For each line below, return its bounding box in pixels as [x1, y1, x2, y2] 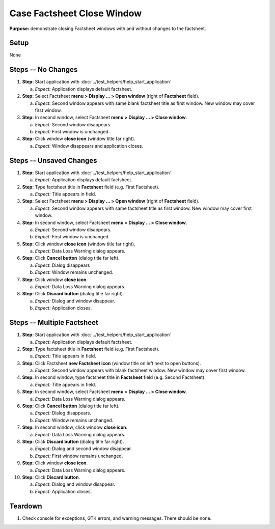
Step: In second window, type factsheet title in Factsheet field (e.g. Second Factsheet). [22, 374, 206, 380]
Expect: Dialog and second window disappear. [35, 446, 132, 452]
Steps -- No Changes [9, 65, 78, 74]
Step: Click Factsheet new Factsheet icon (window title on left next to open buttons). [22, 360, 201, 366]
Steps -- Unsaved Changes [9, 156, 97, 165]
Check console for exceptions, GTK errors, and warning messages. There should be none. [22, 515, 212, 521]
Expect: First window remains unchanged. [35, 453, 123, 459]
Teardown [9, 502, 43, 510]
